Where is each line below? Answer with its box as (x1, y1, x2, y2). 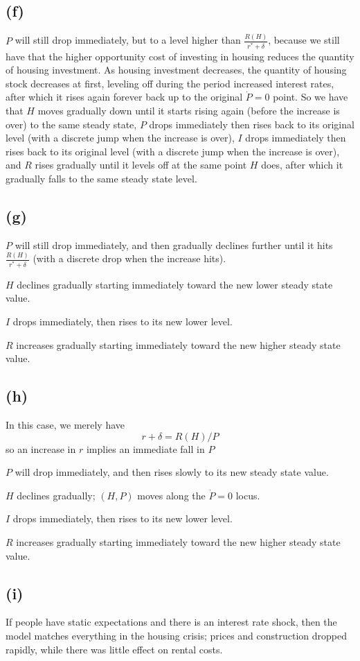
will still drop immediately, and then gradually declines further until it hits (15, 237, 333, 252)
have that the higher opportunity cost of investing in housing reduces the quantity (6, 49, 354, 63)
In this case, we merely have (6, 418, 125, 432)
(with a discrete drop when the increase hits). (33, 251, 226, 266)
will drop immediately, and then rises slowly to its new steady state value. (15, 465, 329, 479)
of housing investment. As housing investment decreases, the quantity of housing (6, 62, 347, 77)
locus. (235, 488, 260, 502)
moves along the (137, 488, 206, 502)
